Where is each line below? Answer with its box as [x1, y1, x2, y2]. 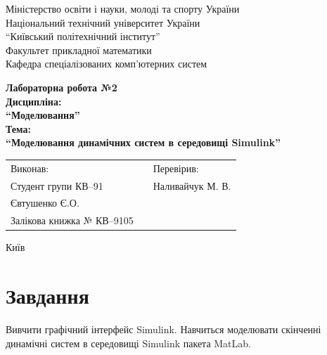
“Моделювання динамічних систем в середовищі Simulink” [6, 135, 281, 150]
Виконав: [11, 160, 49, 175]
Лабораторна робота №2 [6, 79, 117, 94]
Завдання [6, 281, 89, 310]
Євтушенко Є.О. [11, 195, 79, 210]
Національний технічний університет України [6, 15, 200, 30]
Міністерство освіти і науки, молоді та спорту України [6, 1, 240, 15]
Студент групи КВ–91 [11, 178, 103, 193]
